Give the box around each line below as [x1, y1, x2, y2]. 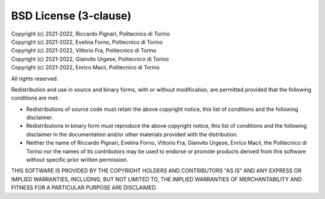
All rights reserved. [11, 75, 58, 82]
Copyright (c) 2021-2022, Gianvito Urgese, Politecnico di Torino [11, 55, 169, 63]
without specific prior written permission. [26, 156, 129, 163]
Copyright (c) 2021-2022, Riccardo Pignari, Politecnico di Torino [11, 30, 170, 37]
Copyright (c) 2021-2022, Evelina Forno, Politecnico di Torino [11, 38, 163, 45]
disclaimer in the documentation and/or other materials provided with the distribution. [26, 130, 238, 138]
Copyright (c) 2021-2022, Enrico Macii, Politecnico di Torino [11, 64, 160, 71]
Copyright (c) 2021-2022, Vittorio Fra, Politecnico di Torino [11, 47, 156, 54]
